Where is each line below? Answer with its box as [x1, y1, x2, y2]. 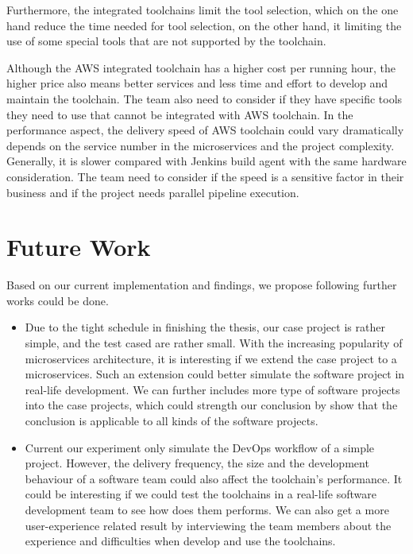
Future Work [6, 231, 151, 263]
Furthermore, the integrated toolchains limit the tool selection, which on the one [6, 2, 399, 17]
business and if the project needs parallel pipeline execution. [6, 184, 299, 200]
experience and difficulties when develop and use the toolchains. [25, 533, 336, 549]
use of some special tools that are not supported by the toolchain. [6, 33, 326, 49]
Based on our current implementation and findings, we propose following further [6, 277, 397, 293]
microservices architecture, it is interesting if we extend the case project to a [25, 350, 397, 366]
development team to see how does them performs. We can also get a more [25, 501, 389, 517]
